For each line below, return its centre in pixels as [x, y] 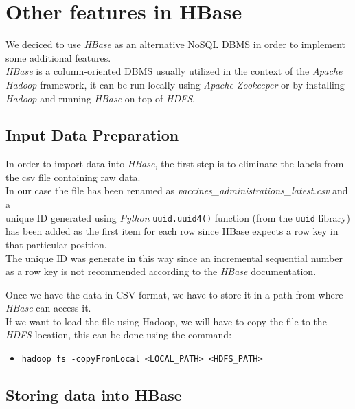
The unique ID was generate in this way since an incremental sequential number [174, 258]
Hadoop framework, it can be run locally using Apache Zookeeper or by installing [175, 84]
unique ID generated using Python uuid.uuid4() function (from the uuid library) [178, 217]
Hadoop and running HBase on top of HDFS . [100, 98]
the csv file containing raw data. [73, 177]
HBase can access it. [48, 308]
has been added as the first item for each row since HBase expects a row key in [172, 231]
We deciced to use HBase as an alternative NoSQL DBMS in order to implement [176, 44]
